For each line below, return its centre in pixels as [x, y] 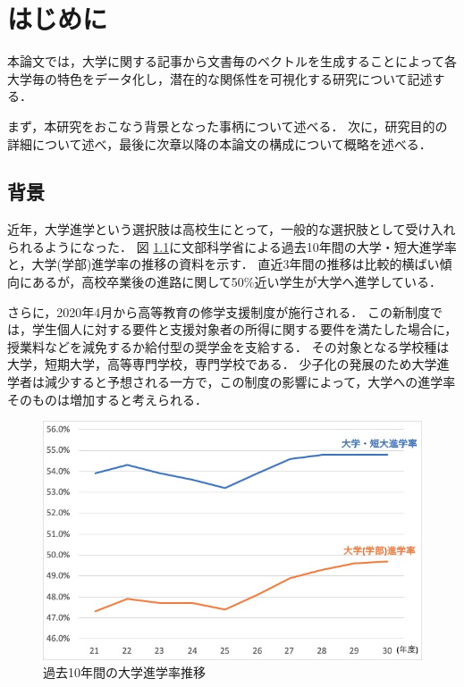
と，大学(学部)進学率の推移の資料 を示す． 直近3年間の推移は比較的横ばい [224, 264]
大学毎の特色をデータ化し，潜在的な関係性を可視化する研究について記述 [220, 78]
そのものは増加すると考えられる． [107, 399]
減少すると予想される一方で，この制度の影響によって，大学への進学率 [250, 382]
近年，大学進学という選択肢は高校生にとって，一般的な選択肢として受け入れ [232, 229]
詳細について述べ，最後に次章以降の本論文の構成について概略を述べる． [219, 143]
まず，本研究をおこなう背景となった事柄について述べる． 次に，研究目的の [228, 126]
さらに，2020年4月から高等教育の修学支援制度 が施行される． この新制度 [219, 311]
